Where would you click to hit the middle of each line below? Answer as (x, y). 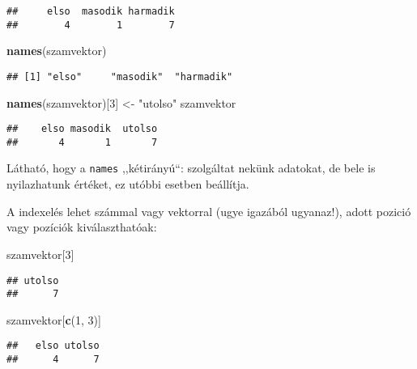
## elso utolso (53, 346)
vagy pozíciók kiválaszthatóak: (82, 227)
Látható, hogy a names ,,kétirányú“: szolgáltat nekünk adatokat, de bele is (191, 168)
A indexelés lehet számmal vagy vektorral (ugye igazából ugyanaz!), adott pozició (209, 211)
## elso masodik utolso (82, 129)
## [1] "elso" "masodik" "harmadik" (120, 76)
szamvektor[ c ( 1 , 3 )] (54, 319)
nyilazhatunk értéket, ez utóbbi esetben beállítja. (128, 184)
